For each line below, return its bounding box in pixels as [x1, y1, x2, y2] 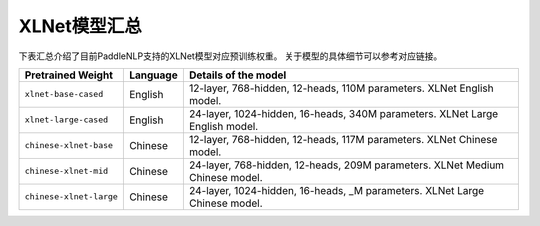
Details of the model [188, 68, 287, 82]
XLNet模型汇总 [18, 15, 142, 37]
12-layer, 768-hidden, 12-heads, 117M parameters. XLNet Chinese [188, 132, 498, 146]
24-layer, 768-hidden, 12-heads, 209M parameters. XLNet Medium [188, 158, 505, 172]
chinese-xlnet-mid [24, 166, 109, 177]
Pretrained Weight [24, 68, 114, 82]
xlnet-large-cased [24, 115, 109, 125]
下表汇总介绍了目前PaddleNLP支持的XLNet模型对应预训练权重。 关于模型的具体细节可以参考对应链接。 [18, 50, 443, 62]
